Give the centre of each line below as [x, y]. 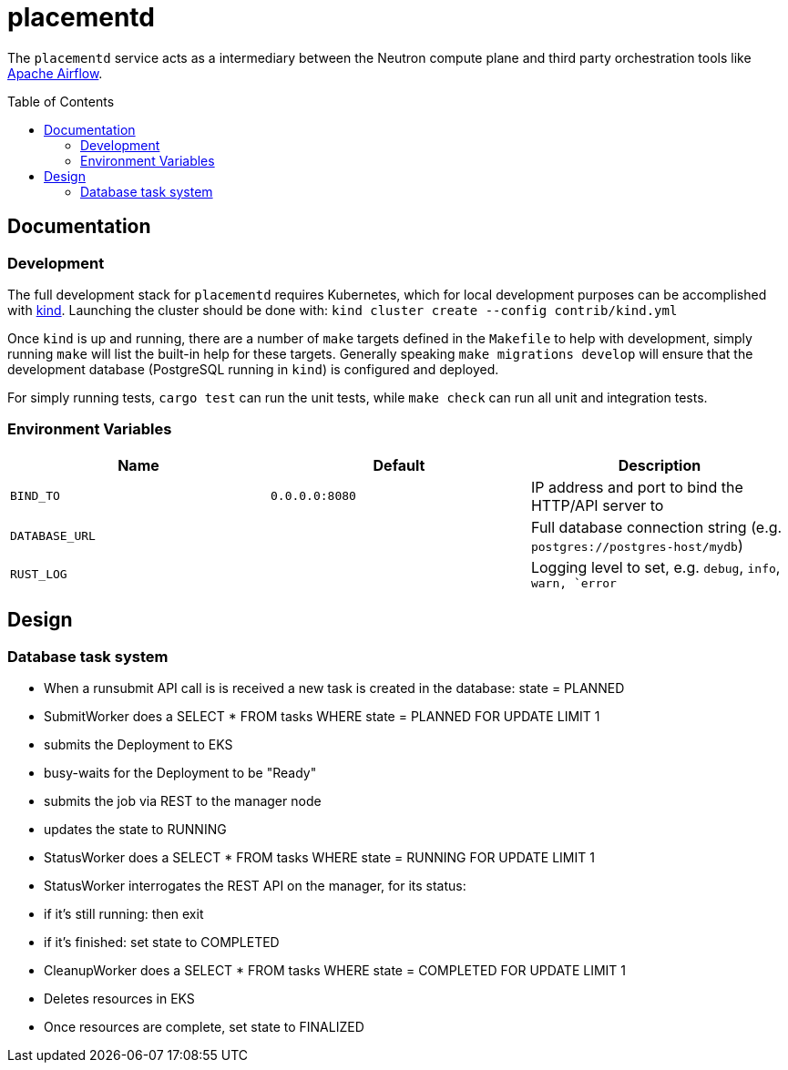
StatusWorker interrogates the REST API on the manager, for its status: [255, 885]
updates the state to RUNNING [135, 829]
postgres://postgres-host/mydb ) [637, 545]
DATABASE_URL [53, 536]
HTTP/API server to [597, 505]
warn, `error [573, 583]
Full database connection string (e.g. [656, 527]
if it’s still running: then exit [124, 913]
